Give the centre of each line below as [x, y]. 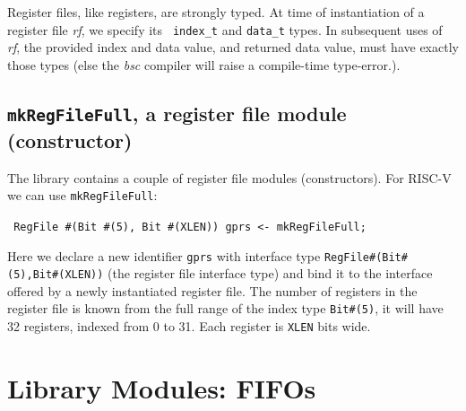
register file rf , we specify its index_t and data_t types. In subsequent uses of [225, 29]
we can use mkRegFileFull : [82, 195]
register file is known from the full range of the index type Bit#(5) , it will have [225, 308]
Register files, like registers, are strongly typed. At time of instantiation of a [216, 12]
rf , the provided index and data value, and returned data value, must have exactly [233, 47]
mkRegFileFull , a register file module [177, 113]
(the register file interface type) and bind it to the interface [270, 273]
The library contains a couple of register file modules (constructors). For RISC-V [229, 177]
